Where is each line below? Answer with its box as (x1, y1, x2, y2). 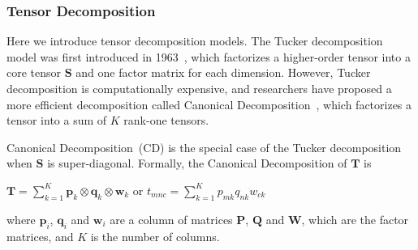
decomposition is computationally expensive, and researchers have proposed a (6, 80, 392, 96)
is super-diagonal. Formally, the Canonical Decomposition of (47, 155, 347, 172)
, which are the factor (301, 210, 409, 227)
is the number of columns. (90, 227, 220, 244)
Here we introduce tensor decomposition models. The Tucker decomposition (6, 32, 383, 49)
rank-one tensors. (123, 112, 209, 129)
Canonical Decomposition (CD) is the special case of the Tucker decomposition (6, 138, 402, 155)
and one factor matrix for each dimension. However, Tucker (75, 64, 371, 81)
